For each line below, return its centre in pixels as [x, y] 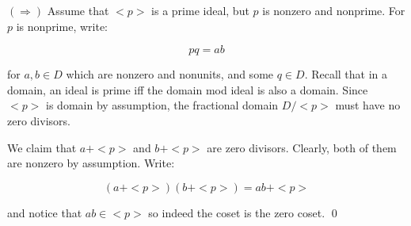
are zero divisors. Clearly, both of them [302, 147]
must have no [368, 105]
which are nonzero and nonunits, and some [170, 74]
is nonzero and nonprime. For [334, 10]
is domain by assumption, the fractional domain [162, 105]
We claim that [42, 147]
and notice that [45, 212]
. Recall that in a [346, 74]
